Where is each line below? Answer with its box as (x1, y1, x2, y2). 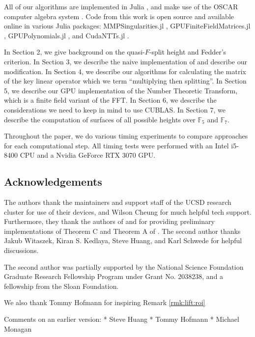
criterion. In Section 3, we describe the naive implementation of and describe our (4, 56, 248, 66)
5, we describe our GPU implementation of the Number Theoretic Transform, (4, 85, 238, 95)
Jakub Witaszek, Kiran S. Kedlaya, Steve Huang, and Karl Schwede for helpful (4, 235, 242, 246)
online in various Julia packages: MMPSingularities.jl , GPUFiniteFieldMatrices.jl (4, 21, 251, 31)
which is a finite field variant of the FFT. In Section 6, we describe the (4, 95, 217, 105)
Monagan (4, 323, 32, 334)
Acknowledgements (4, 174, 102, 189)
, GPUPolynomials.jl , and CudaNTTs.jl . (4, 30, 129, 40)
